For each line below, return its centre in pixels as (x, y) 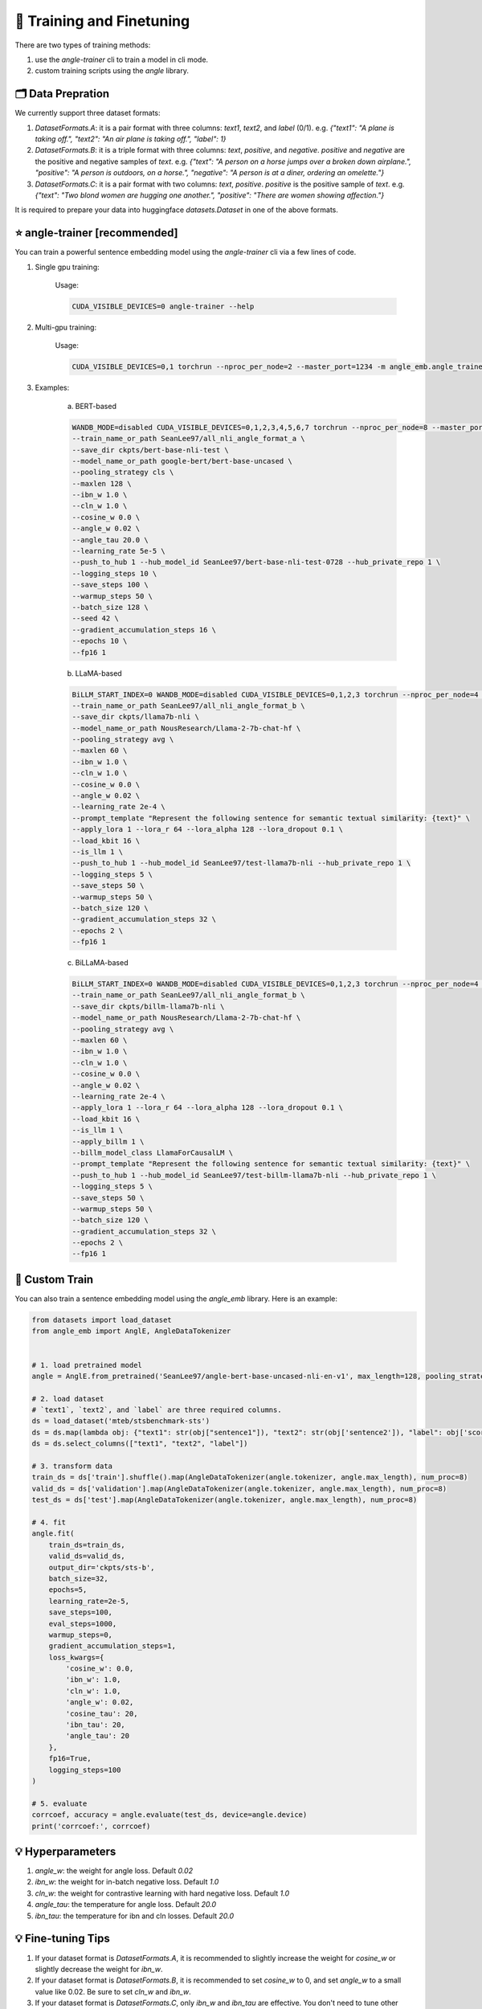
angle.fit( (53, 1534)
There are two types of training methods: (83, 45)
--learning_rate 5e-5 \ (119, 551)
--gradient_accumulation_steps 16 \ (144, 630)
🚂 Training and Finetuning (102, 21)
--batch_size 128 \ (110, 607)
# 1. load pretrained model (87, 1365)
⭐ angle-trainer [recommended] (96, 233)
